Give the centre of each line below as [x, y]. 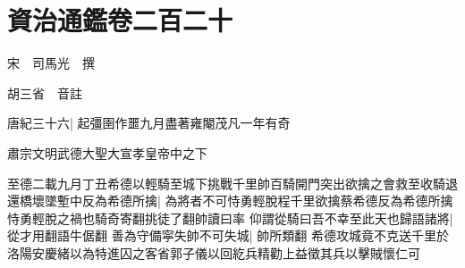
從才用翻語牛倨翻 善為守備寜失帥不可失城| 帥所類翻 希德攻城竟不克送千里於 [228, 235]
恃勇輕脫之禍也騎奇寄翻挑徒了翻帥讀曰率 [126, 218]
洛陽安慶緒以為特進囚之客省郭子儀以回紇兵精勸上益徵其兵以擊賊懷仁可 [214, 252]
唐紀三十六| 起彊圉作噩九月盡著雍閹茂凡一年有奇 [149, 123]
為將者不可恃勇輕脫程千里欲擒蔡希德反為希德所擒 [309, 201]
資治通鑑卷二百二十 [120, 20]
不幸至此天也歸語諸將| [389, 218]
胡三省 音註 [45, 92]
